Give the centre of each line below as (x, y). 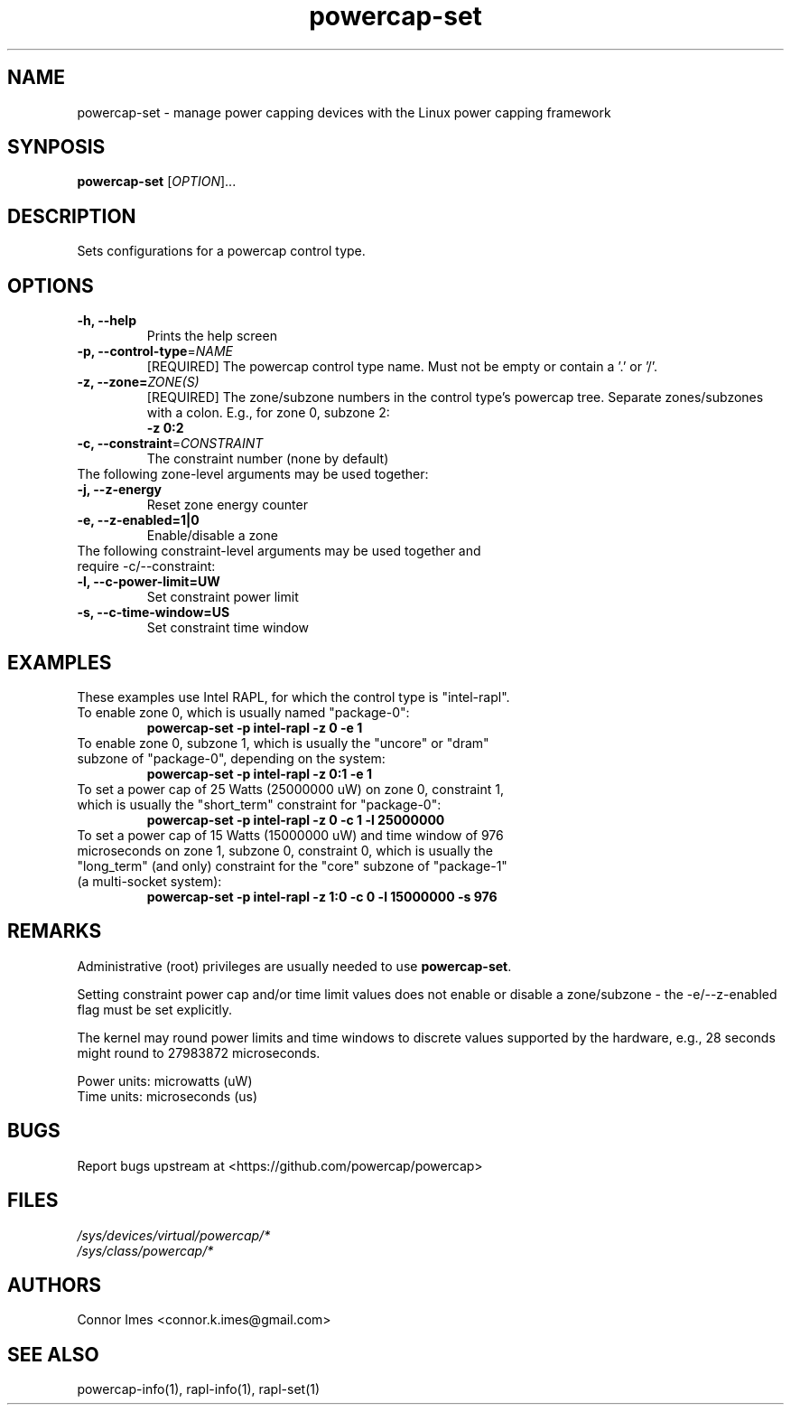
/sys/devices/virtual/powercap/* (174, 1235)
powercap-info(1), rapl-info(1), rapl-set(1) (199, 1389)
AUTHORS (55, 1285)
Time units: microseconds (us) (168, 1096)
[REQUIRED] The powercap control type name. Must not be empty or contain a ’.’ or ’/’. (402, 367)
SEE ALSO (53, 1354)
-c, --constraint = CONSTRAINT (170, 444)
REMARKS (55, 931)
